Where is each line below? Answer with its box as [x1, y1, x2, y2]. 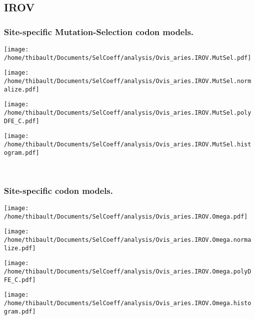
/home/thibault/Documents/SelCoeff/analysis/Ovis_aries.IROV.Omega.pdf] [4, 213, 248, 220]
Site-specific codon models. [4, 184, 113, 196]
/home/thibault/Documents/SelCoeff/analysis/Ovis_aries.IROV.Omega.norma [4, 236, 252, 243]
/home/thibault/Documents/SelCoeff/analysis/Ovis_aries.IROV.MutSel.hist [4, 140, 252, 148]
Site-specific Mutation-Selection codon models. [4, 25, 194, 38]
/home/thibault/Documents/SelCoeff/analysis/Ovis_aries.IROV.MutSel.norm [4, 77, 252, 85]
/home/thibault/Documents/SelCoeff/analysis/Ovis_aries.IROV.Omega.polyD [4, 268, 252, 275]
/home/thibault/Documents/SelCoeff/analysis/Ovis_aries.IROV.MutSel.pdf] [4, 54, 252, 61]
